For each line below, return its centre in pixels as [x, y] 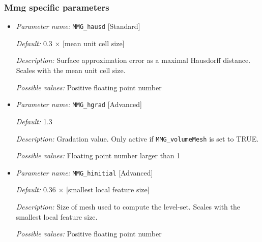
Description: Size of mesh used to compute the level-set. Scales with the [128, 206]
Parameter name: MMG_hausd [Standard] [78, 26]
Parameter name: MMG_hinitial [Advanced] [84, 172]
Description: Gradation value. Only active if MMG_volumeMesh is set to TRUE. [137, 138]
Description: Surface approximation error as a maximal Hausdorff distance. [133, 60]
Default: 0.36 [36, 189]
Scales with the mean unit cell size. [71, 70]
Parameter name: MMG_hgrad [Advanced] [79, 104]
